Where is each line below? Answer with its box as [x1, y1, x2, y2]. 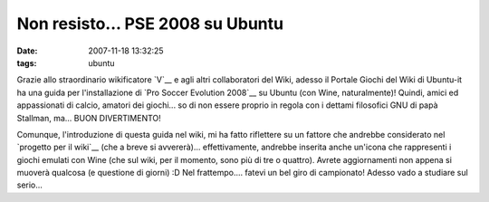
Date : [16, 45, 38, 56]
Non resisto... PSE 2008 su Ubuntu [16, 14, 284, 34]
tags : [16, 57, 37, 68]
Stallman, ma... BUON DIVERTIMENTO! [16, 112, 162, 123]
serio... [16, 179, 43, 190]
